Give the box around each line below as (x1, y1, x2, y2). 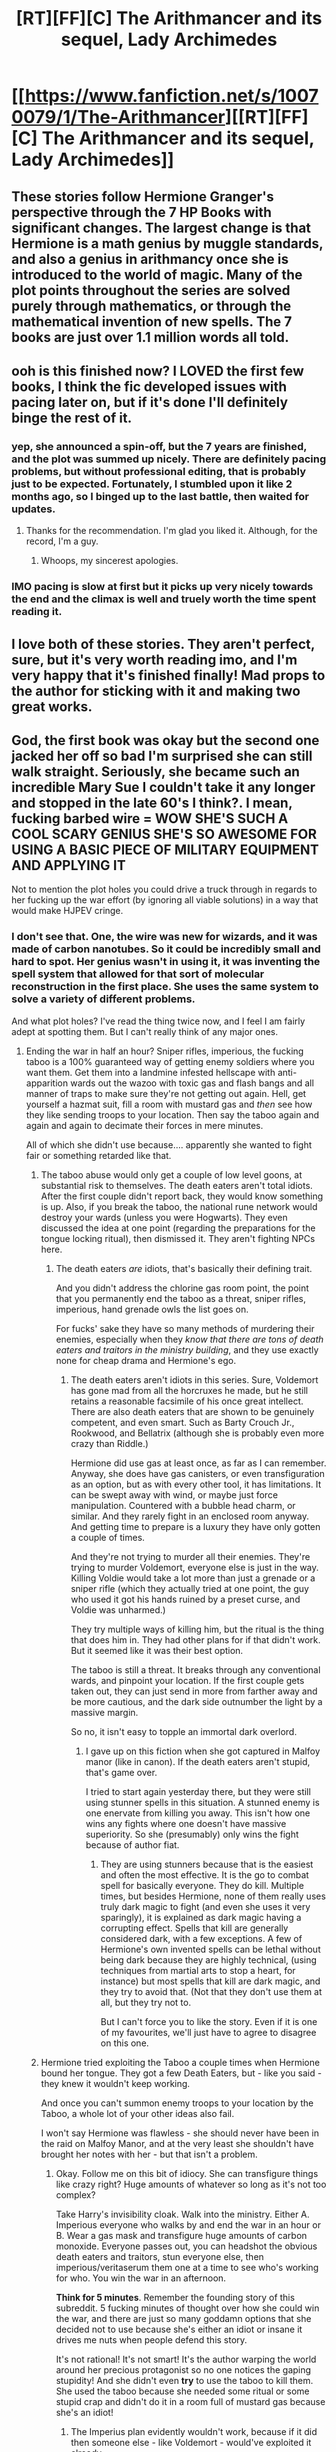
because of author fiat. (85, 1838, 180, 1851)
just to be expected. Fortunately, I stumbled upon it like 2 (11, 477, 293, 491)
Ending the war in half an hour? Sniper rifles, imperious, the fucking (25, 1045, 304, 1057)
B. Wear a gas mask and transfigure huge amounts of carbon (55, 2229, 308, 2241)
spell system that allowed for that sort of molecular (11, 967, 265, 981)
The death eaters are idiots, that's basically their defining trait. (55, 1262, 313, 1274)
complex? (55, 2188, 96, 2201)
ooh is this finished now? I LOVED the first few (11, 362, 304, 379)
